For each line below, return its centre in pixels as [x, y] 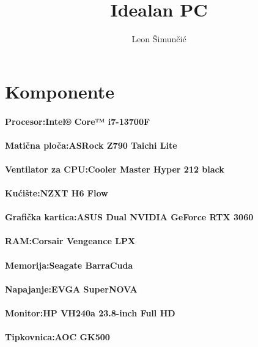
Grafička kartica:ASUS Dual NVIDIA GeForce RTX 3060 [129, 217]
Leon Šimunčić [159, 39]
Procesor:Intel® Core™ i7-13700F [78, 121]
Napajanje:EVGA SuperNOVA [71, 289]
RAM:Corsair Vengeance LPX [70, 241]
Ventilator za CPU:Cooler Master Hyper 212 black [115, 169]
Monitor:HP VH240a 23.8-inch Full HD [90, 313]
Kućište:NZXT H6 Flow [57, 193]
